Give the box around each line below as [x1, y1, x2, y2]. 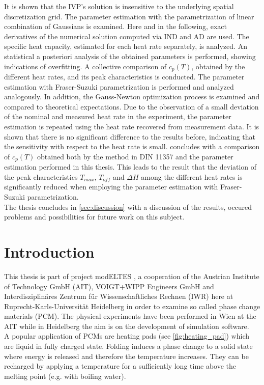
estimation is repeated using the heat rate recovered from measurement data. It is [4, 121, 259, 131]
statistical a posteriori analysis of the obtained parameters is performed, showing [4, 50, 256, 61]
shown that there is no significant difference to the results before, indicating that [4, 131, 256, 142]
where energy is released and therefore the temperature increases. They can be [4, 350, 249, 361]
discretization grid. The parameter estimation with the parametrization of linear [4, 11, 254, 21]
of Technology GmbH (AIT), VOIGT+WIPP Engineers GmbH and [4, 281, 214, 291]
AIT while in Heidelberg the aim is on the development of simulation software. [4, 320, 249, 331]
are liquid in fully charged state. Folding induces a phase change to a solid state [4, 341, 253, 351]
